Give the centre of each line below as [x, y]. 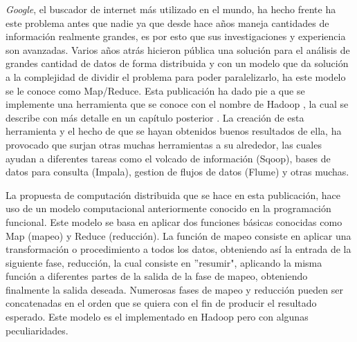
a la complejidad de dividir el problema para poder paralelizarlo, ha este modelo [176, 76]
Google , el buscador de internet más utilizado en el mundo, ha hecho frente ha [171, 9]
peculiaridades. [37, 330]
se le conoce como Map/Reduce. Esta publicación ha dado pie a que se [155, 90]
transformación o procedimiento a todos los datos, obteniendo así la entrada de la [178, 249]
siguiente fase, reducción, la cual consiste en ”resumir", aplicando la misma [164, 262]
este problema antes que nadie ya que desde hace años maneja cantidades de [167, 22]
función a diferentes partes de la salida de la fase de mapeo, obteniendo [157, 276]
